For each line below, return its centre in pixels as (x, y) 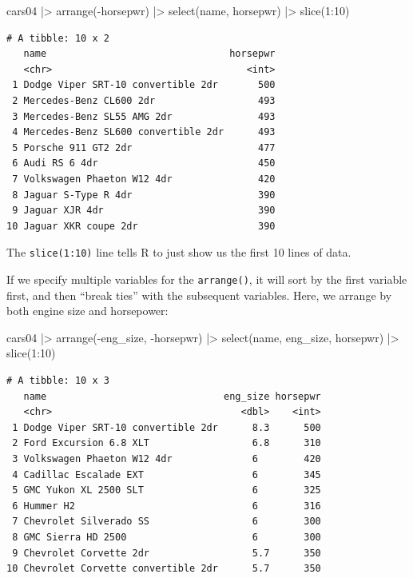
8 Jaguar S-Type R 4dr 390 (144, 195)
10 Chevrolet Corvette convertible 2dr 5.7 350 (164, 569)
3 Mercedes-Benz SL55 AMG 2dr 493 (144, 116)
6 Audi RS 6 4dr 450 (144, 163)
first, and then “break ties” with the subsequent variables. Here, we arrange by (199, 295)
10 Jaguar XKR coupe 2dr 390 (141, 226)
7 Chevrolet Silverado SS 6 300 (167, 522)
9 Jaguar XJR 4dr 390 (144, 211)
